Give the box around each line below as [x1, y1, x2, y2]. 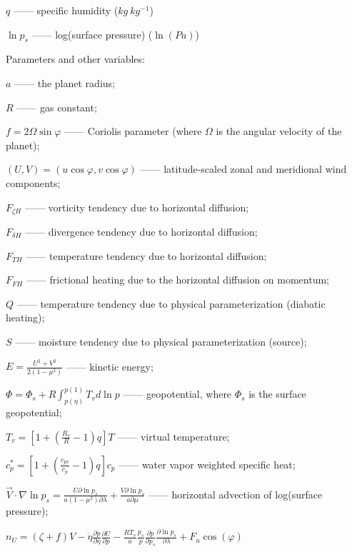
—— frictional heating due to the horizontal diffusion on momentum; [26, 272, 329, 287]
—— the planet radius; [14, 75, 115, 90]
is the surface [248, 386, 306, 401]
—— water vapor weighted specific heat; [119, 456, 296, 471]
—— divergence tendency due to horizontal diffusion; [24, 224, 258, 239]
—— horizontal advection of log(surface [148, 486, 323, 501]
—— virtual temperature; [117, 428, 230, 443]
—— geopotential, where [123, 386, 232, 401]
